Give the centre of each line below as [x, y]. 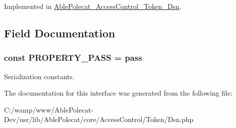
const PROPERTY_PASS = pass [73, 58]
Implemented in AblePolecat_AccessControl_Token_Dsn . [93, 6]
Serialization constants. [39, 76]
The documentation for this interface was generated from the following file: [118, 93]
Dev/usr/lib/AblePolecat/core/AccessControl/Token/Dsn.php [99, 119]
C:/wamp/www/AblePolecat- [49, 109]
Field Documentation [60, 33]
